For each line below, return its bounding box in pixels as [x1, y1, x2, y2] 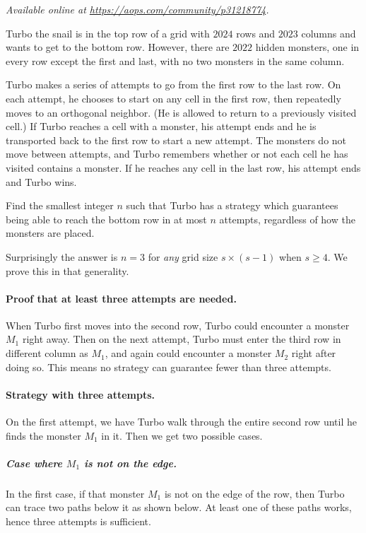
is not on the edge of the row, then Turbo [164, 486, 345, 500]
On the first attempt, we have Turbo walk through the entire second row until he [6, 414, 357, 429]
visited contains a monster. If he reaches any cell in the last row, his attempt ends [6, 160, 361, 175]
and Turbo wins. [6, 174, 77, 189]
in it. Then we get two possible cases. [101, 428, 263, 443]
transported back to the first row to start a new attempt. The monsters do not [6, 132, 347, 147]
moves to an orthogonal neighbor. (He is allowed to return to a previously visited [6, 105, 357, 119]
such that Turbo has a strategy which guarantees [126, 198, 338, 213]
